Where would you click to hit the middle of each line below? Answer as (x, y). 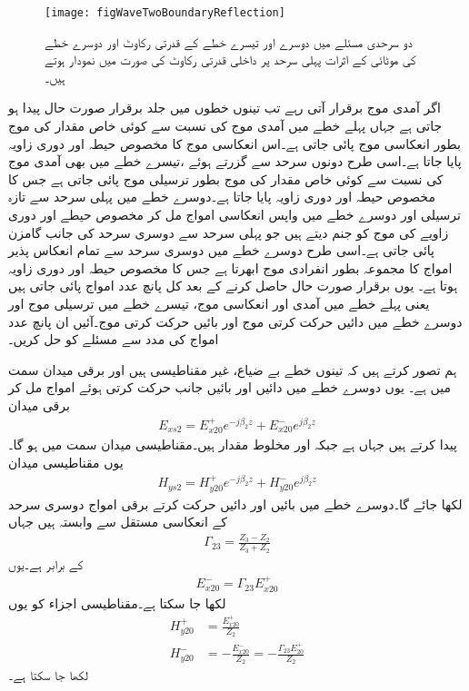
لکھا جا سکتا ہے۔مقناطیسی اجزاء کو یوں (117, 602)
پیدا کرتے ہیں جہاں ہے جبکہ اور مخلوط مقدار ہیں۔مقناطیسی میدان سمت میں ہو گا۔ (233, 444)
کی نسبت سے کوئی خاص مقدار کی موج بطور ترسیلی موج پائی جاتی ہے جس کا (226, 178)
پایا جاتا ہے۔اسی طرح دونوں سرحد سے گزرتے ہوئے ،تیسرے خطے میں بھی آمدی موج (235, 161)
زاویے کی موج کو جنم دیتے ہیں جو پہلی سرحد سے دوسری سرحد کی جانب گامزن (229, 232)
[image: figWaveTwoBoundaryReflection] (165, 13)
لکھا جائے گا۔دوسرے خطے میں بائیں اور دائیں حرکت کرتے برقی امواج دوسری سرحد (235, 503)
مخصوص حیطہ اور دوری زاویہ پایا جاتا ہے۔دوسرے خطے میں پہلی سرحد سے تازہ (222, 197)
